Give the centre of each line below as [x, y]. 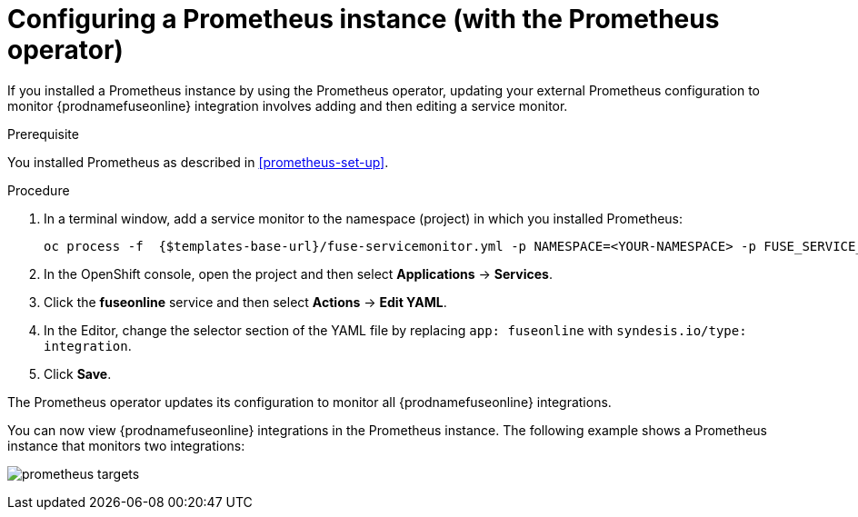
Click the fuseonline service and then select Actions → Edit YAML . [245, 302]
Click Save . [78, 373]
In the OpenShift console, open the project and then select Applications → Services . [298, 273]
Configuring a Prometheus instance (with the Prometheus [364, 19]
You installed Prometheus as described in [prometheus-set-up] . [198, 162]
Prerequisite [43, 134]
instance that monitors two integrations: [126, 445]
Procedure [39, 190]
